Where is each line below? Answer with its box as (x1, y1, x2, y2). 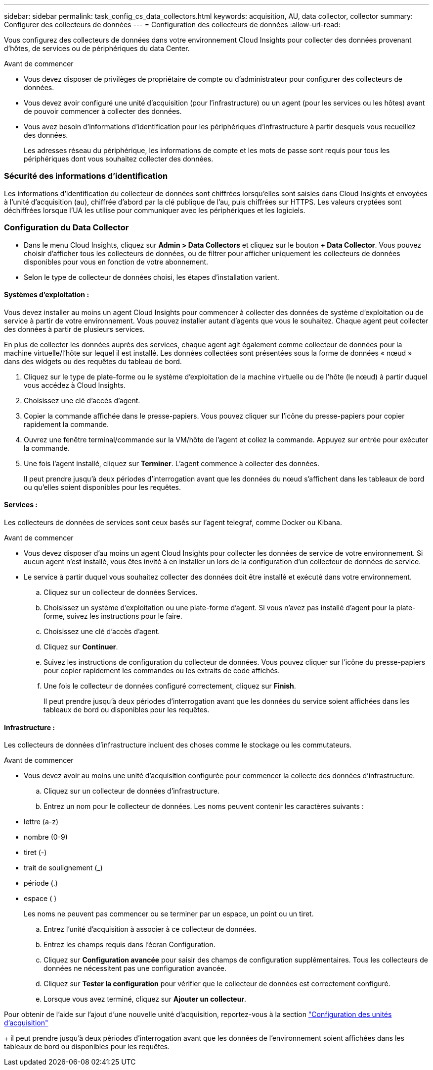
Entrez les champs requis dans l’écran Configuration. (43, 940, 216, 949)
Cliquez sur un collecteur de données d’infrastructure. (43, 787, 219, 796)
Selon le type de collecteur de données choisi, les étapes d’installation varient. (24, 272, 279, 281)
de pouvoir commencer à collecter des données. (24, 107, 182, 115)
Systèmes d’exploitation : (4, 290, 89, 299)
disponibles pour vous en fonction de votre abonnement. (24, 257, 209, 266)
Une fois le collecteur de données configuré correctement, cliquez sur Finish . (43, 681, 296, 690)
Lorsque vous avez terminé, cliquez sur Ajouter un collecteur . (43, 995, 247, 1004)
